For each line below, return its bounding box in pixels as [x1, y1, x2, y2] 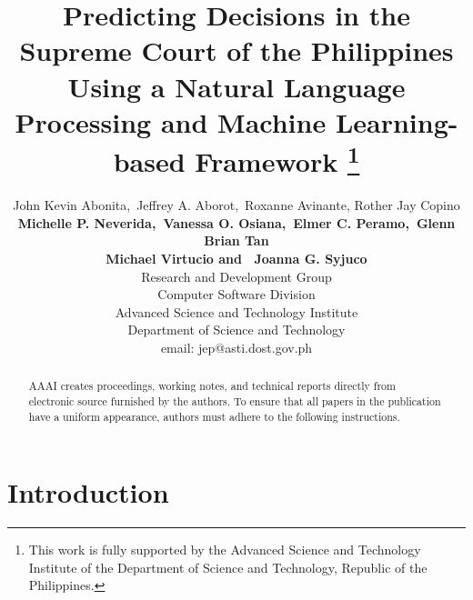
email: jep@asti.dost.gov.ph [160, 337, 313, 356]
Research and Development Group [141, 266, 332, 285]
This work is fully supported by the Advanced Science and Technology [28, 540, 421, 559]
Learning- [335, 103, 458, 140]
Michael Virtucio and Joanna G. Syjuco [106, 248, 367, 267]
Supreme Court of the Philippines [19, 32, 454, 69]
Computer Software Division [157, 285, 316, 304]
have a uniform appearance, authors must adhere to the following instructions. [28, 408, 400, 424]
